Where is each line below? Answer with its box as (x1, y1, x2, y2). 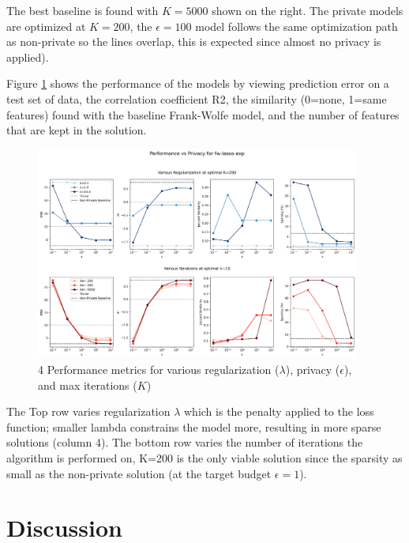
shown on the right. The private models (212, 2, 403, 18)
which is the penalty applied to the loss (184, 403, 374, 420)
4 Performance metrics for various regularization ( (38, 361, 280, 378)
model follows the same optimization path (195, 17, 398, 34)
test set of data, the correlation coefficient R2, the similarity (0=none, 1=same (6, 90, 387, 107)
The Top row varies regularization (6, 403, 171, 420)
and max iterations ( (38, 376, 137, 393)
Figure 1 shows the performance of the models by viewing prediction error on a (6, 75, 389, 92)
